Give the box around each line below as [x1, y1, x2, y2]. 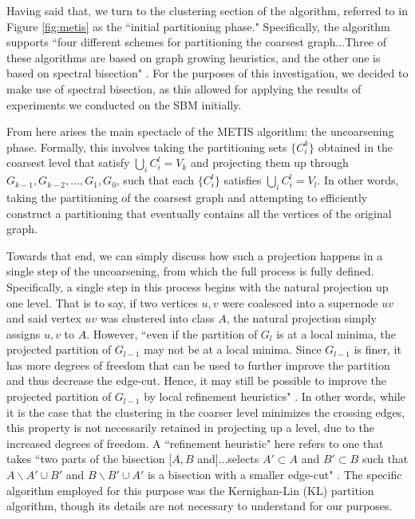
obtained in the [318, 138, 393, 155]
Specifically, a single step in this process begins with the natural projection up [6, 278, 389, 295]
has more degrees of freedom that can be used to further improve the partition [6, 356, 390, 373]
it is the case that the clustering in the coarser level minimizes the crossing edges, [6, 403, 405, 420]
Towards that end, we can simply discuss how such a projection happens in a [6, 247, 383, 263]
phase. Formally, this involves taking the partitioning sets [6, 138, 287, 155]
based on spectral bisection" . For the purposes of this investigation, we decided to [6, 65, 409, 81]
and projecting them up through [191, 154, 349, 171]
